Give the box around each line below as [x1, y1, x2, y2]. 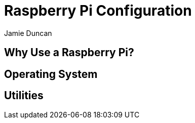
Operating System [4, 67, 98, 80]
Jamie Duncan [4, 28, 52, 37]
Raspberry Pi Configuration [4, 2, 192, 19]
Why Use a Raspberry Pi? [4, 46, 134, 59]
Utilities [4, 89, 44, 102]
